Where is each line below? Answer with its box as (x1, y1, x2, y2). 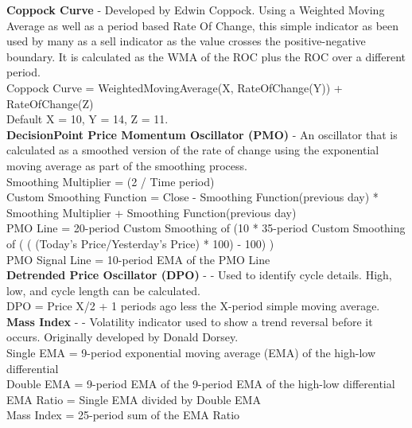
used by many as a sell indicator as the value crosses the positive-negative (6, 33, 366, 49)
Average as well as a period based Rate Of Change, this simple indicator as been (6, 17, 399, 33)
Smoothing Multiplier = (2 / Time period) (6, 173, 215, 189)
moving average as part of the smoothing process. (6, 157, 247, 173)
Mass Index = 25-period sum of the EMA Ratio (6, 407, 240, 423)
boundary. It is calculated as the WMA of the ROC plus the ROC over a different (6, 48, 406, 64)
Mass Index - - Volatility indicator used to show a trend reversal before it (6, 313, 373, 329)
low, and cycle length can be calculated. (6, 282, 200, 298)
